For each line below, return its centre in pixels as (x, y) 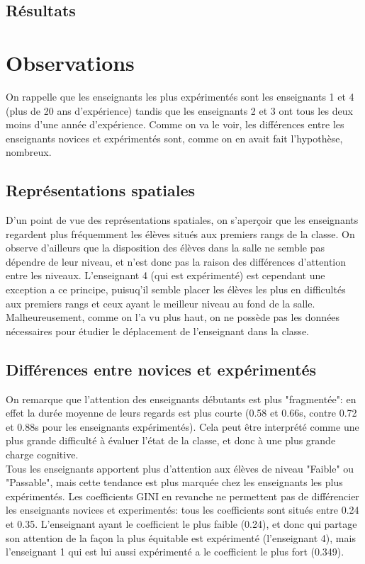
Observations (70, 62)
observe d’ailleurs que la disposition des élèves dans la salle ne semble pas (165, 248)
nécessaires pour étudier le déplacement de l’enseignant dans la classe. (157, 331)
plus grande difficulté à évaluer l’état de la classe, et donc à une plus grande (171, 440)
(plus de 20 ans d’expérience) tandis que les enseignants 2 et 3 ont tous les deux (179, 110)
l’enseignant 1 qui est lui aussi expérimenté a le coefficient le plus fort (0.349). (175, 552)
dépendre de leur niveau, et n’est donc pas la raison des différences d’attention (176, 261)
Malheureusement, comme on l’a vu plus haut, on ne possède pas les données (173, 317)
